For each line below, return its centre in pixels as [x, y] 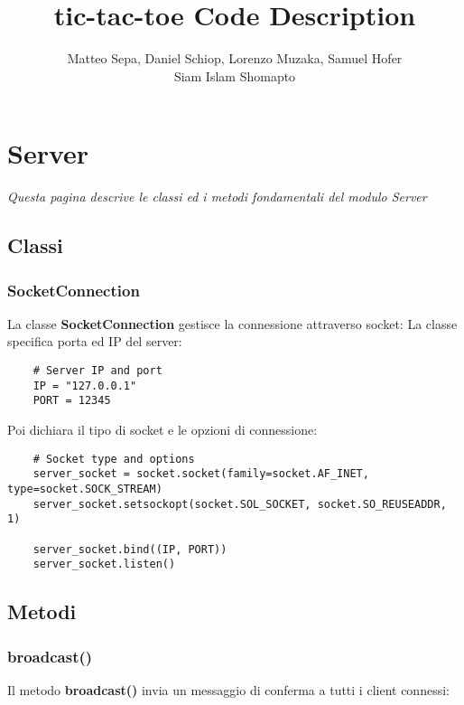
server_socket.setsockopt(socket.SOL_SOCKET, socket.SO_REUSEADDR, [240, 504]
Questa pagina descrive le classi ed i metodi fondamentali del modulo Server [217, 197]
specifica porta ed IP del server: [95, 341]
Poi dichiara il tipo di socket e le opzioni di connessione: [162, 429]
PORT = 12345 [72, 401]
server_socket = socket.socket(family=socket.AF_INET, [201, 474]
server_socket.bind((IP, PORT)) [130, 549]
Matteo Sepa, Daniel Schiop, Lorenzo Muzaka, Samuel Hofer [235, 58]
